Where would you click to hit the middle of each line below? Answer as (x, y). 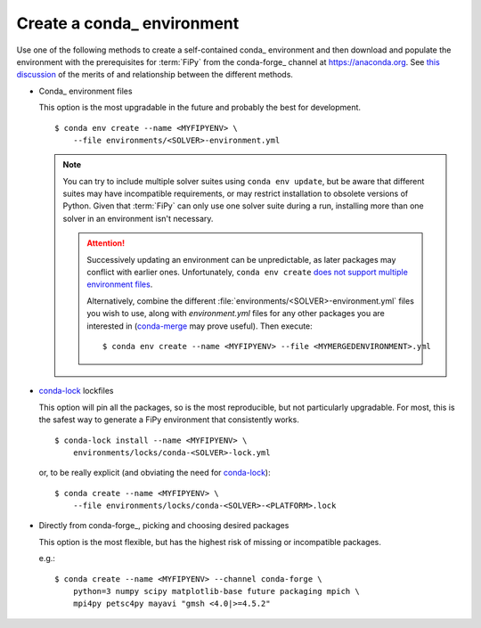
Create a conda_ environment (128, 23)
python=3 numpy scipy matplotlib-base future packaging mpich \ (216, 591)
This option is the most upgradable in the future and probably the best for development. (200, 108)
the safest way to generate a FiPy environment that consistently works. (169, 420)
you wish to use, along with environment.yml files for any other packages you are (236, 314)
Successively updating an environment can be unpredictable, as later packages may (241, 259)
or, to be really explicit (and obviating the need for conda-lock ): (155, 473)
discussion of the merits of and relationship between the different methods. (155, 75)
